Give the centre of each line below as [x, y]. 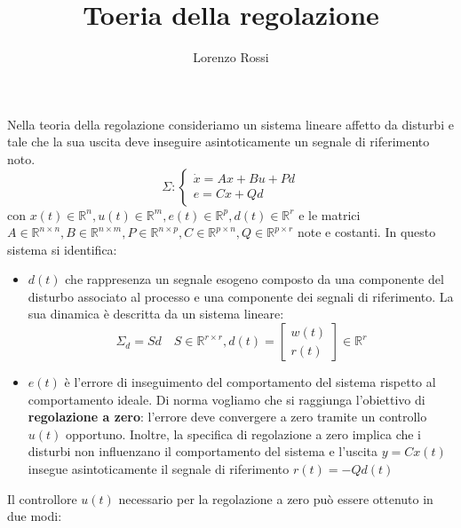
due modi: [35, 516]
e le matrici [330, 214]
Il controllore [42, 498]
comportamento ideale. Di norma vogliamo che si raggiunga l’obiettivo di [227, 399]
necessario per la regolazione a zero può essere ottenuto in [276, 498]
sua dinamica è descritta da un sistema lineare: [156, 314]
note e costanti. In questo [366, 232]
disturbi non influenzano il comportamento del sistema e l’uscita [203, 451]
